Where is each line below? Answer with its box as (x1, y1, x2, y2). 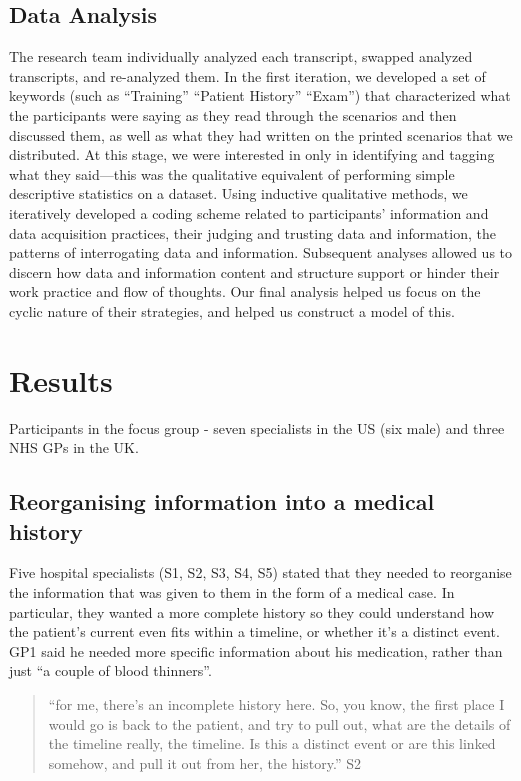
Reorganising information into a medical (9, 486, 435, 517)
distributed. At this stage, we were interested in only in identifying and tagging (9, 144, 495, 165)
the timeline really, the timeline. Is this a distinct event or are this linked (48, 733, 496, 754)
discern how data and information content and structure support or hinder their (9, 261, 500, 282)
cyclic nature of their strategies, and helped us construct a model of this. (9, 300, 455, 321)
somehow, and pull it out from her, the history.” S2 (48, 752, 361, 773)
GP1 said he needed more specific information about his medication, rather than (9, 640, 503, 661)
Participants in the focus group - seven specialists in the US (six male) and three (9, 417, 505, 438)
